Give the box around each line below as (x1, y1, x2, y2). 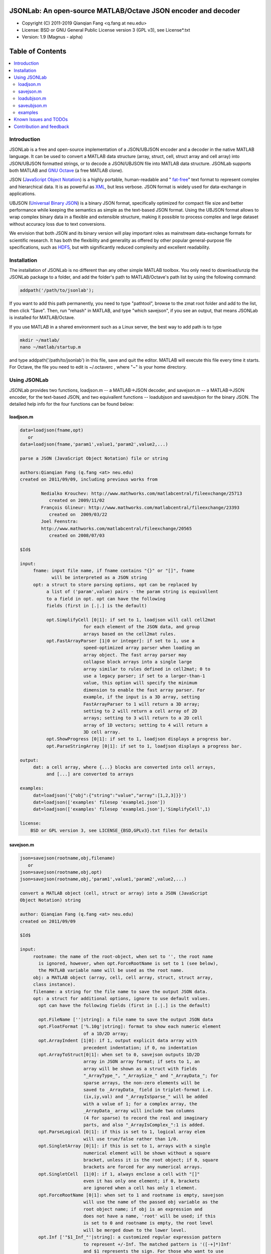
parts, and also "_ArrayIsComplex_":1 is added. (83, 1122, 205, 1128)
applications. (9, 191, 36, 197)
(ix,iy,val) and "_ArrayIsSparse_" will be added (83, 1094, 208, 1100)
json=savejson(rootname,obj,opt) (20, 869, 102, 875)
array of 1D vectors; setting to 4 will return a (83, 722, 208, 728)
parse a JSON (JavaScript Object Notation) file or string (20, 455, 168, 461)
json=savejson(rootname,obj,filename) (20, 855, 115, 861)
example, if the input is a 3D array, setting (83, 694, 200, 700)
